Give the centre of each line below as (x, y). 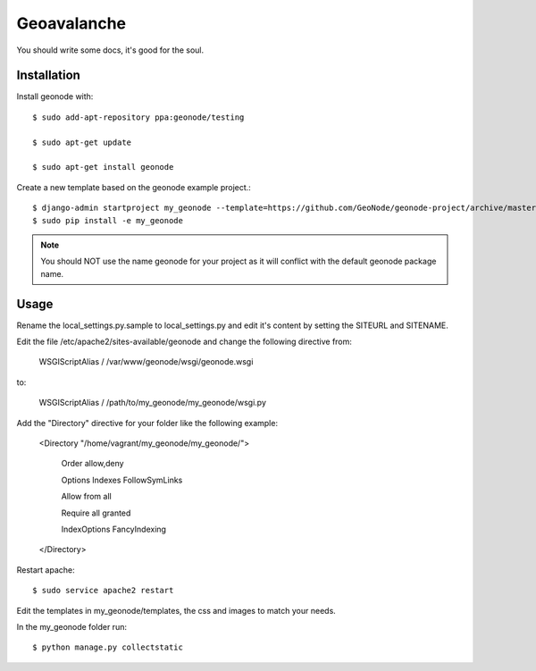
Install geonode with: (55, 96)
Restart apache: (46, 570)
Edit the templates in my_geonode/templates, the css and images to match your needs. (176, 610)
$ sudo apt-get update (82, 142)
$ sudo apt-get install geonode (103, 167)
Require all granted (96, 513)
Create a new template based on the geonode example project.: (134, 187)
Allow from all (86, 497)
